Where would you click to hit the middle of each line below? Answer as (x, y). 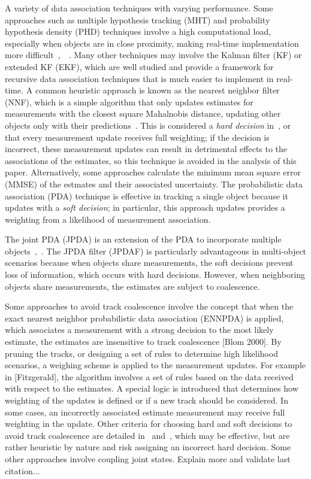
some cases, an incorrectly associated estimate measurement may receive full (145, 412)
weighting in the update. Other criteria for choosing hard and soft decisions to (149, 424)
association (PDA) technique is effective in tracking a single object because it (147, 195)
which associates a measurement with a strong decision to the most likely (139, 330)
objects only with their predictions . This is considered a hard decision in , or (148, 125)
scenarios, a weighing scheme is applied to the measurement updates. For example (155, 365)
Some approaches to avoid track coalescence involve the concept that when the (149, 306)
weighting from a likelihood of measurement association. (108, 219)
